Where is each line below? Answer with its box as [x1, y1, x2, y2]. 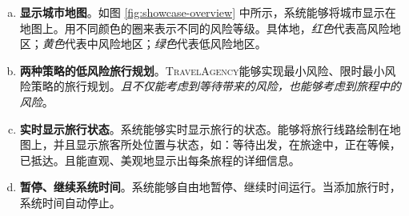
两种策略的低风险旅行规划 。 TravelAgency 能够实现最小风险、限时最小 [19, 62, 385, 78]
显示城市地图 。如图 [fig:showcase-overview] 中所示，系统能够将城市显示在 [19, 4, 396, 20]
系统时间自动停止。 [19, 194, 121, 210]
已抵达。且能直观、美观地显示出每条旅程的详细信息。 [19, 151, 300, 168]
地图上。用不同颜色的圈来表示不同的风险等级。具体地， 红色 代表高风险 [19, 19, 390, 36]
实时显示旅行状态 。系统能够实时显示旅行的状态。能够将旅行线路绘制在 [19, 120, 390, 137]
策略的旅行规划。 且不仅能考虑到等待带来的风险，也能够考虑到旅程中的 [30, 78, 401, 94]
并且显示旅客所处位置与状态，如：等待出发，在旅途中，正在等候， [53, 136, 401, 153]
